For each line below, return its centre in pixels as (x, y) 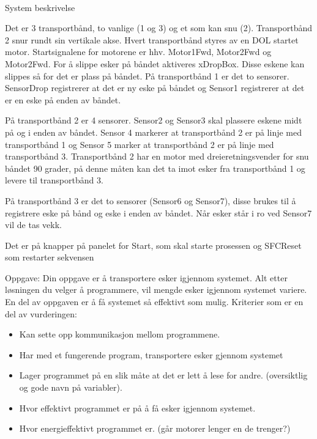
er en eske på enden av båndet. (63, 99)
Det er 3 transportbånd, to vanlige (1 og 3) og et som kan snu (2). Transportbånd (158, 28)
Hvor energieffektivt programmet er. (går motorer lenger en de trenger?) (155, 428)
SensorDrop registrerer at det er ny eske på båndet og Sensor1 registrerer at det (155, 88)
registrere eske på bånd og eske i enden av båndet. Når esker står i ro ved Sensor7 (158, 212)
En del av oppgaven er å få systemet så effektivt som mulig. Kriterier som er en (154, 302)
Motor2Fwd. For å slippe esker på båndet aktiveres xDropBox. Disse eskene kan (155, 63)
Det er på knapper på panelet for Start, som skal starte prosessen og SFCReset (153, 245)
